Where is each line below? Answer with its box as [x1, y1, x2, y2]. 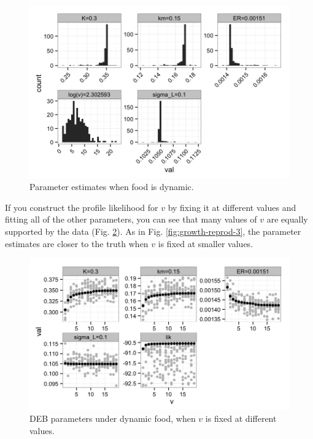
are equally [266, 213, 308, 226]
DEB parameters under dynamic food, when [29, 412, 196, 425]
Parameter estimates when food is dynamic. [29, 180, 194, 193]
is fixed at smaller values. [158, 237, 253, 250]
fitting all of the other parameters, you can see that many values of [5, 213, 257, 226]
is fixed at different [205, 412, 277, 425]
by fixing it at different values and [168, 200, 296, 213]
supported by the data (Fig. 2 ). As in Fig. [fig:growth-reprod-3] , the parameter [5, 225, 301, 238]
